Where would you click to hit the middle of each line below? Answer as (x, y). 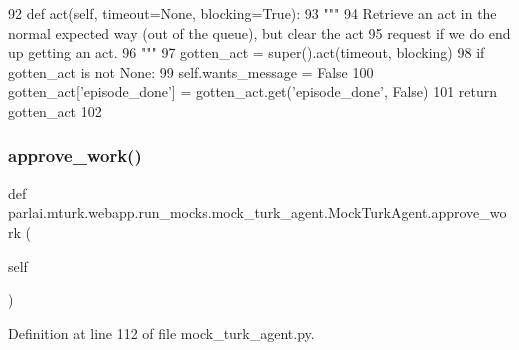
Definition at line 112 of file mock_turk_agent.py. (161, 332)
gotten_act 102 (55, 110)
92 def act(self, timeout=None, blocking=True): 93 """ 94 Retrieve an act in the (252, 13)
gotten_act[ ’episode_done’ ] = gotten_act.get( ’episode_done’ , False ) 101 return (253, 91)
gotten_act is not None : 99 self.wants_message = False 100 (191, 71)
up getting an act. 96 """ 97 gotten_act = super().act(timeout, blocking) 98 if (246, 52)
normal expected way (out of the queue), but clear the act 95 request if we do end (259, 32)
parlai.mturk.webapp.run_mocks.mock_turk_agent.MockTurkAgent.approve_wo (257, 212)
